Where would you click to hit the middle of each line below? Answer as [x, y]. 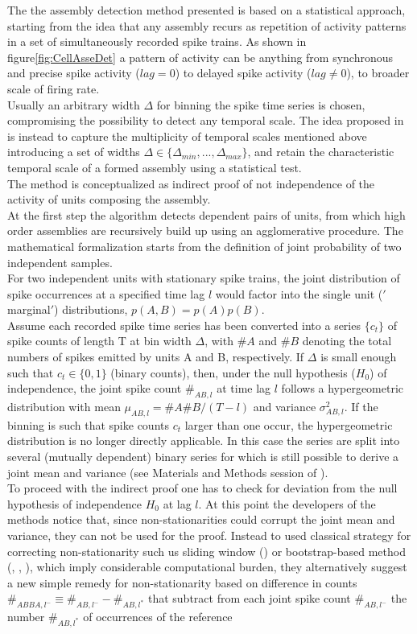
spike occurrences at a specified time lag [106, 293]
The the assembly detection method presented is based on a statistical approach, [206, 10]
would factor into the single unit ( [299, 293]
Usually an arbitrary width [74, 104]
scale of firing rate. [54, 88]
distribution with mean [64, 407]
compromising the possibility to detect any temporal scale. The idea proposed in [206, 120]
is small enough [359, 357]
